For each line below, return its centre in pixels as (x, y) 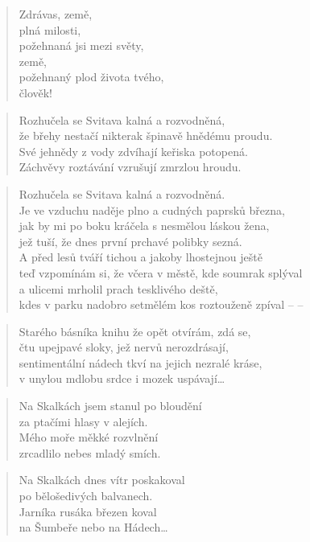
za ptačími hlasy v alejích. (83, 421)
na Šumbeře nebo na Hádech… (93, 527)
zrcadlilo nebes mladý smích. (90, 452)
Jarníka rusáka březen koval (88, 511)
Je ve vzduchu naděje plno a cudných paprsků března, (152, 209)
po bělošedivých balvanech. (86, 496)
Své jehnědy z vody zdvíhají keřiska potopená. (133, 151)
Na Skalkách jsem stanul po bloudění (110, 406)
